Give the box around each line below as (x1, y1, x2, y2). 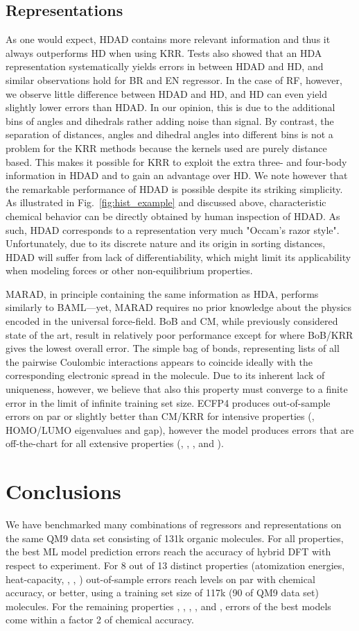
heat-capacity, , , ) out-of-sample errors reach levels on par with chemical (6, 571, 315, 586)
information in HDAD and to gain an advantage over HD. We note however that (6, 168, 348, 183)
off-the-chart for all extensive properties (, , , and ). (6, 436, 224, 451)
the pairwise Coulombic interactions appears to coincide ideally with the (6, 354, 313, 369)
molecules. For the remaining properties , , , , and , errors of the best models (6, 598, 331, 613)
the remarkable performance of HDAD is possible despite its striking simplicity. (6, 181, 343, 196)
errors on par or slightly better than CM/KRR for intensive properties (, (6, 409, 315, 423)
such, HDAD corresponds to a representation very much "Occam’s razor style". (6, 222, 340, 237)
